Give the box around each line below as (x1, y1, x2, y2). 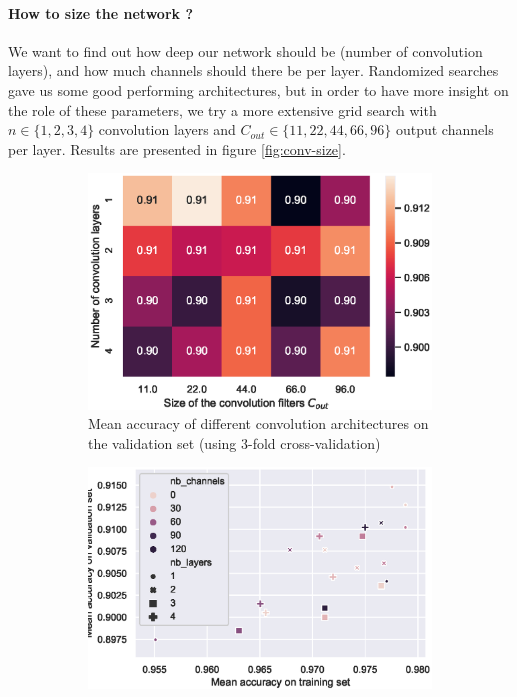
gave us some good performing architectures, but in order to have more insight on (8, 79, 509, 100)
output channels (395, 119, 494, 140)
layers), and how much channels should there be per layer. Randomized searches (8, 60, 499, 81)
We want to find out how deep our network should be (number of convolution (8, 40, 483, 61)
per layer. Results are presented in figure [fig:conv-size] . (8, 138, 346, 159)
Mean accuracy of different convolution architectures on (88, 413, 429, 434)
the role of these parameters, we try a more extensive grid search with (8, 99, 437, 120)
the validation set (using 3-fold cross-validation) (88, 432, 381, 453)
